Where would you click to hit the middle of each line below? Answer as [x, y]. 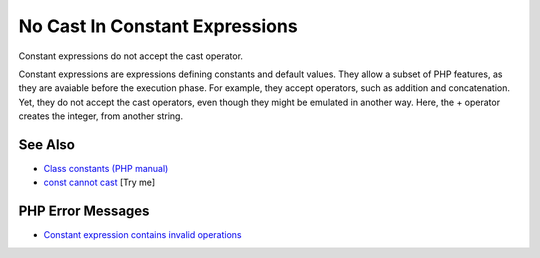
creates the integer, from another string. [101, 116]
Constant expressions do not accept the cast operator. [131, 56]
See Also [46, 144]
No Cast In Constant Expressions [158, 26]
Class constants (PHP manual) [106, 169]
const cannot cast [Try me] [99, 182]
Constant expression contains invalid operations [142, 235]
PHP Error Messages [84, 211]
